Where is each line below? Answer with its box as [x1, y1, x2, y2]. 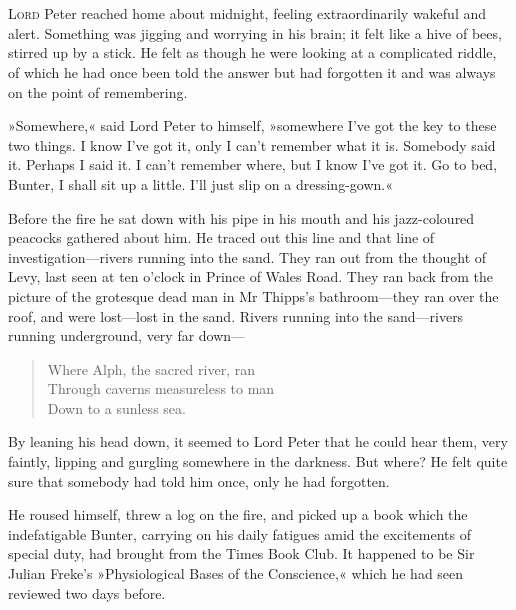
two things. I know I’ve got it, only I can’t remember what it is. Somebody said [8, 134, 496, 155]
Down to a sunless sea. [47, 397, 186, 418]
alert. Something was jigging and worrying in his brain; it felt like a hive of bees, [8, 22, 502, 43]
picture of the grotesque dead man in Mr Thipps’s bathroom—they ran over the [8, 285, 499, 306]
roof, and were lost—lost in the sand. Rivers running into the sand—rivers [8, 305, 464, 326]
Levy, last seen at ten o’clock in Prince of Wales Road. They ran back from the [8, 266, 494, 287]
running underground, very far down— [8, 325, 246, 346]
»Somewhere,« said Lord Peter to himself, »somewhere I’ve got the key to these [8, 115, 497, 136]
